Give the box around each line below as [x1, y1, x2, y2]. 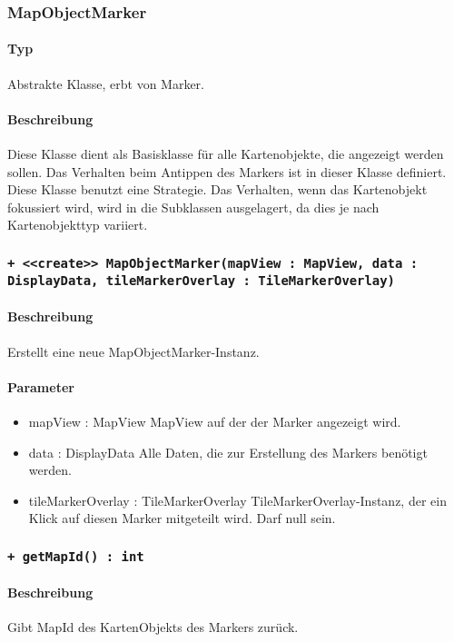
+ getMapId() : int [7, 548, 144, 564]
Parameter [7, 377, 74, 396]
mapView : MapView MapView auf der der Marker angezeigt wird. [28, 412, 401, 431]
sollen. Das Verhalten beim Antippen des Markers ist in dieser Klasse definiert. [7, 162, 447, 181]
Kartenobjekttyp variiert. [7, 215, 148, 234]
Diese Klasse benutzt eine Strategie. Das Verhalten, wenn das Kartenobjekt [7, 180, 428, 199]
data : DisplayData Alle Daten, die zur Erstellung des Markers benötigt [28, 442, 428, 461]
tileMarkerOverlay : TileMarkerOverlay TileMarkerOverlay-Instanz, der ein [28, 490, 447, 509]
